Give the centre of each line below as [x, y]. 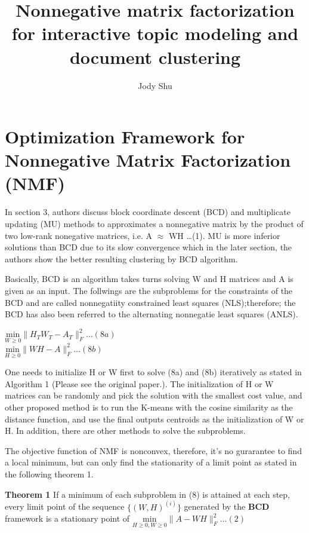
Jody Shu [155, 85]
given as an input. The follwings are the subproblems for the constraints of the [149, 290]
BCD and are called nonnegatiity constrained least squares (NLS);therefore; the [150, 302]
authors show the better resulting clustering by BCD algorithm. [121, 258]
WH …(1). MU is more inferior [224, 235]
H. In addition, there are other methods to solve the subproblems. [125, 431]
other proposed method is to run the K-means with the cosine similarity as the [149, 407]
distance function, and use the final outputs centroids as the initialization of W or [154, 419]
